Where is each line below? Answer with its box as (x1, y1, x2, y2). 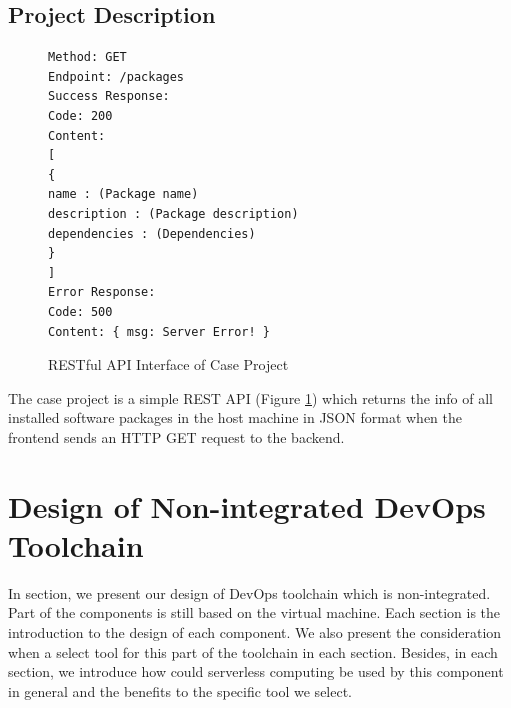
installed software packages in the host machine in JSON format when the (8, 407, 463, 428)
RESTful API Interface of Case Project (48, 354, 289, 375)
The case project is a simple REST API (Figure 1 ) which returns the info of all (8, 387, 494, 408)
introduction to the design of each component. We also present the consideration (8, 621, 502, 642)
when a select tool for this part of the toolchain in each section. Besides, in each (8, 641, 498, 662)
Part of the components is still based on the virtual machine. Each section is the (8, 602, 501, 623)
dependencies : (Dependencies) (48, 226, 256, 241)
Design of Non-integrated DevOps (8, 485, 486, 526)
